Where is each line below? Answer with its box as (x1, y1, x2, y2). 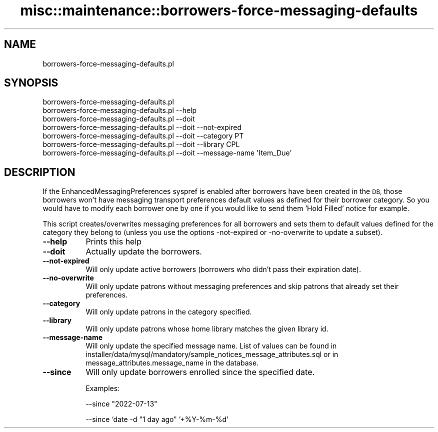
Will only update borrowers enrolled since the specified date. (85, 367, 315, 377)
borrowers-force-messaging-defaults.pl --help (42, 106, 197, 115)
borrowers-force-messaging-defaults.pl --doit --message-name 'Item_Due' (42, 148, 292, 157)
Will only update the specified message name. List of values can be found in (85, 341, 337, 350)
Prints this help (85, 236, 142, 247)
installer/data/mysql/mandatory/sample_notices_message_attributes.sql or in (85, 350, 338, 359)
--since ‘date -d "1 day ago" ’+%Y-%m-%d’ (85, 415, 228, 424)
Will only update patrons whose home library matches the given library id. (85, 324, 328, 333)
